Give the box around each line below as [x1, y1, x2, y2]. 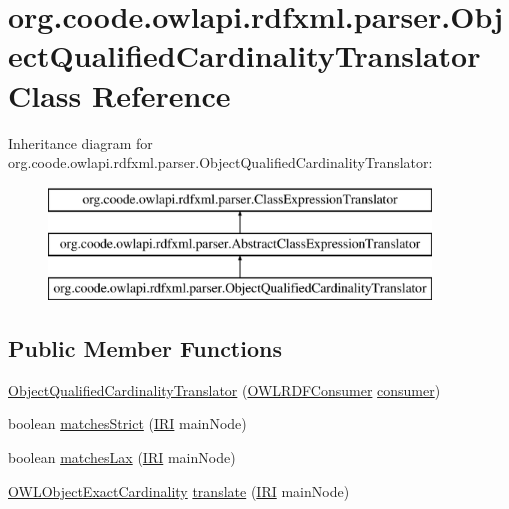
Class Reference [8, 74, 231, 115]
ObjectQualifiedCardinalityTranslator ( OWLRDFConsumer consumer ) [8, 379, 441, 400]
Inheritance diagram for [8, 132, 153, 153]
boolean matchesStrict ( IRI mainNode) [8, 413, 247, 434]
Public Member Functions [8, 333, 282, 364]
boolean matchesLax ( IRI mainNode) [8, 447, 236, 468]
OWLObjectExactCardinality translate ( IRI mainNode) [8, 480, 350, 501]
